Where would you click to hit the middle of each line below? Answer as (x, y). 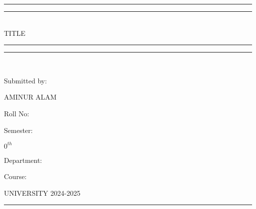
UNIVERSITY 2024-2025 (42, 193)
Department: (23, 160)
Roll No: (17, 113)
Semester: (18, 130)
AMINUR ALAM (30, 97)
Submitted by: (26, 80)
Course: (16, 176)
